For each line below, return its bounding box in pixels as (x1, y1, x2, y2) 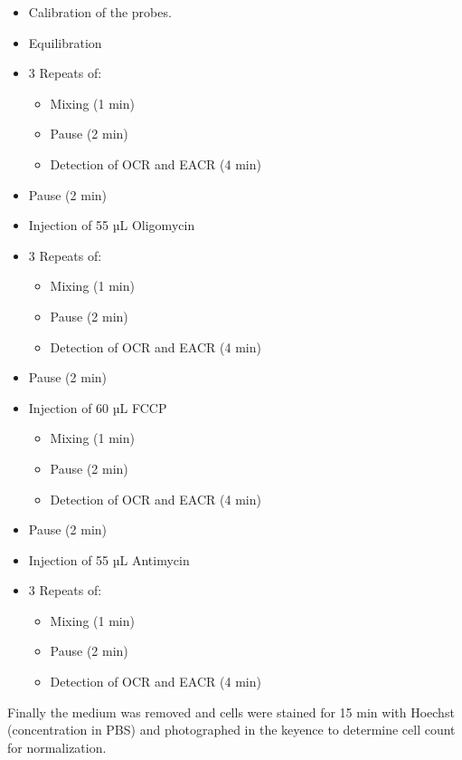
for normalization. (7, 737, 107, 756)
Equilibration (28, 33, 102, 52)
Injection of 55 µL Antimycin (28, 550, 190, 569)
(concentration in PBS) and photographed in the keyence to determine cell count (7, 720, 456, 739)
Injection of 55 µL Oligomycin (28, 216, 195, 235)
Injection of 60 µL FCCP (28, 398, 167, 417)
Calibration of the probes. (28, 3, 172, 21)
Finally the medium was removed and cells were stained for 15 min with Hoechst (7, 702, 455, 721)
